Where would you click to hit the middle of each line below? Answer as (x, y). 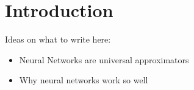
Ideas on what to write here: (58, 39)
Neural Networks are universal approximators (104, 59)
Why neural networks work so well (84, 80)
